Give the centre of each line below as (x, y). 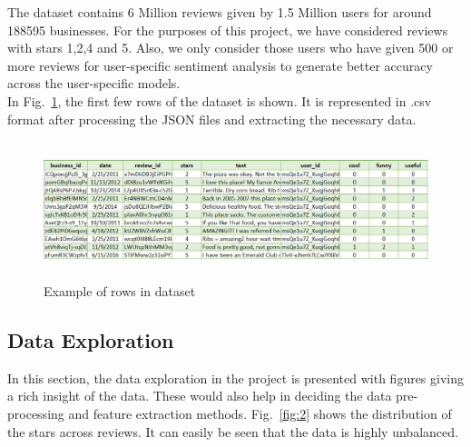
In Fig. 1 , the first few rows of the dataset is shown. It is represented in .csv (220, 100)
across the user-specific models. (94, 83)
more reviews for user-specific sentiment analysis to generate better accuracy (220, 65)
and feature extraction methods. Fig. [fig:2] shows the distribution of (260, 413)
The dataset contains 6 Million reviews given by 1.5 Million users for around (220, 12)
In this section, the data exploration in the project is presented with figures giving (236, 377)
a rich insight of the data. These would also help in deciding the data (200, 396)
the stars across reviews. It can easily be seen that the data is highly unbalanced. (233, 431)
